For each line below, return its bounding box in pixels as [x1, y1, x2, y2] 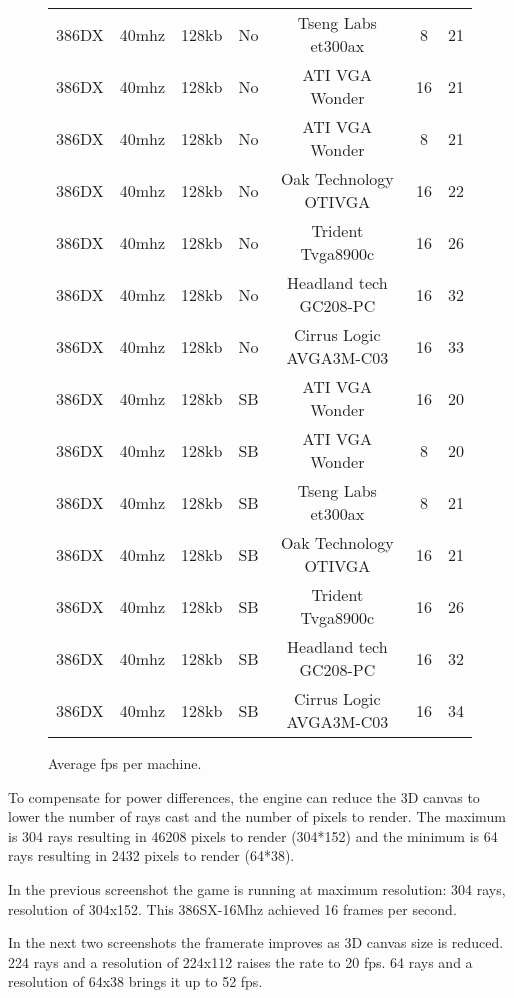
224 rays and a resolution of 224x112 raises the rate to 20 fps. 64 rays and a [8, 951, 473, 972]
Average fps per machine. [48, 753, 202, 773]
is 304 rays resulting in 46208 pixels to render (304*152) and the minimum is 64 [8, 825, 498, 846]
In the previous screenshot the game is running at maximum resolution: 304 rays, [8, 878, 506, 899]
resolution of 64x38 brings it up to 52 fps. [8, 971, 263, 992]
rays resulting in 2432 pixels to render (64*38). [8, 845, 295, 866]
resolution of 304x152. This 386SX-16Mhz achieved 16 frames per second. [8, 898, 457, 919]
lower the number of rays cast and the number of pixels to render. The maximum [8, 806, 506, 827]
